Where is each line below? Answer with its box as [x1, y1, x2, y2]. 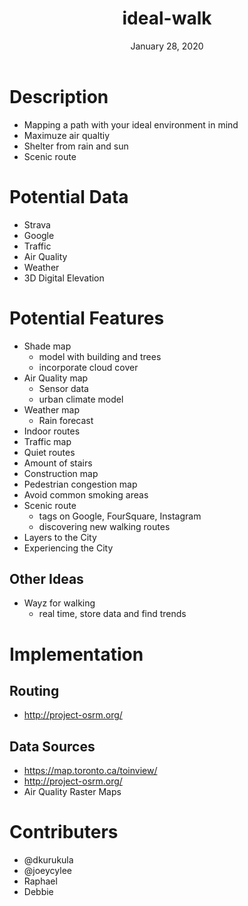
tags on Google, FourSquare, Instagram [38, 510, 202, 522]
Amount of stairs [23, 457, 93, 469]
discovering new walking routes [38, 520, 171, 532]
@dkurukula [23, 854, 74, 866]
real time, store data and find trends [38, 608, 187, 620]
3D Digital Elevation [23, 272, 105, 284]
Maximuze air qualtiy [23, 129, 111, 141]
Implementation [9, 643, 144, 666]
